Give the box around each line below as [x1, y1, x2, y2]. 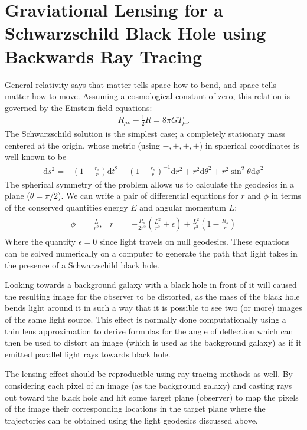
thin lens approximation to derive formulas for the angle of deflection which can [5, 324, 293, 337]
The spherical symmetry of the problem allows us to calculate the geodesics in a [5, 178, 295, 190]
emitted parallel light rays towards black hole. [5, 347, 171, 360]
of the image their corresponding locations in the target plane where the [5, 402, 266, 415]
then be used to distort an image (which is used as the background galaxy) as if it [5, 336, 302, 349]
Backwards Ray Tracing [5, 44, 203, 68]
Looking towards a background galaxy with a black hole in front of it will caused [5, 278, 297, 291]
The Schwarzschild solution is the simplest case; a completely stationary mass [5, 127, 286, 140]
